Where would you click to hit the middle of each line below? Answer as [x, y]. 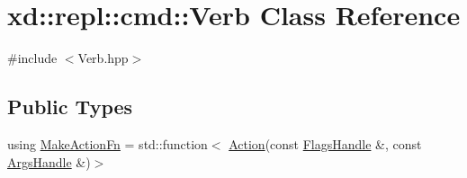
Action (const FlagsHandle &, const [325, 143]
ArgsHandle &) [49, 161]
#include [32, 58]
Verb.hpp [103, 58]
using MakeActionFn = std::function [108, 143]
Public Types [70, 107]
